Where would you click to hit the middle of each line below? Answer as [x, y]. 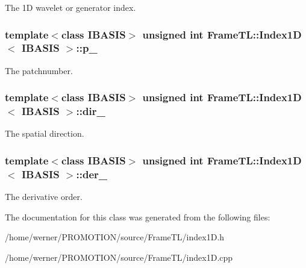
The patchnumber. [39, 70]
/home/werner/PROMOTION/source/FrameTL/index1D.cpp [119, 257]
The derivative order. [44, 197]
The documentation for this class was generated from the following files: [138, 217]
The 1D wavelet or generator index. [70, 7]
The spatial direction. [45, 133]
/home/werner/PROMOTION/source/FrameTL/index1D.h [115, 237]
